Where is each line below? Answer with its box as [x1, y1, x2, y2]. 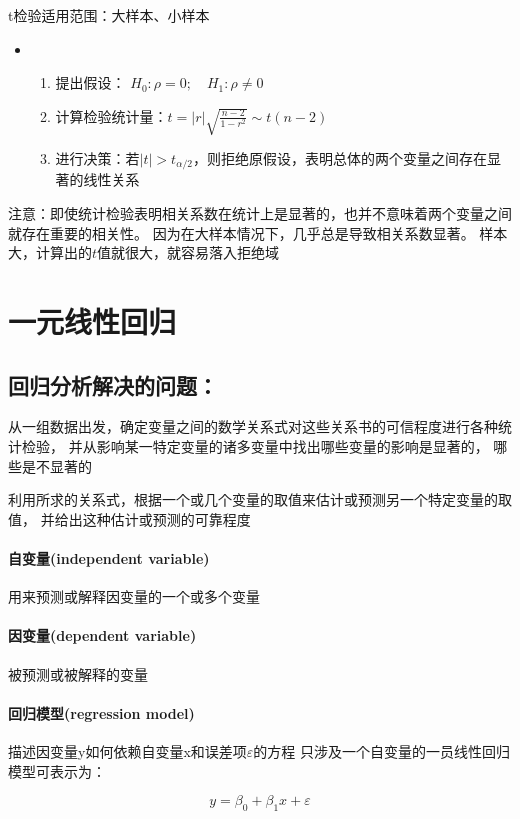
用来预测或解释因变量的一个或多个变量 [8, 586, 260, 607]
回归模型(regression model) [8, 702, 195, 723]
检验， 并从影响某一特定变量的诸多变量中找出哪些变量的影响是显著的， [21, 436, 489, 457]
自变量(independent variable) [8, 548, 210, 568]
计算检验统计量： [55, 105, 168, 126]
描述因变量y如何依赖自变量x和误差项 [8, 740, 247, 761]
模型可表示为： [8, 760, 106, 781]
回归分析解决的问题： [8, 369, 218, 400]
